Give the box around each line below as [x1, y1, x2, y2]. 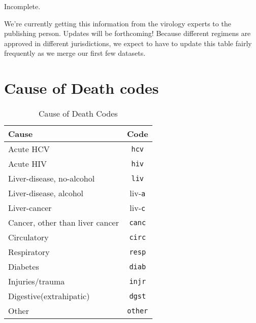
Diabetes [8, 261, 39, 273]
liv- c [130, 202, 146, 214]
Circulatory [8, 231, 49, 243]
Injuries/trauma [8, 275, 65, 288]
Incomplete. [4, 1, 41, 11]
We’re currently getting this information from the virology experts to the [4, 18, 231, 28]
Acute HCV [8, 143, 50, 155]
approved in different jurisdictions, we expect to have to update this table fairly [4, 38, 252, 48]
